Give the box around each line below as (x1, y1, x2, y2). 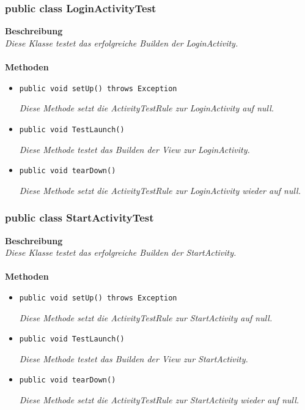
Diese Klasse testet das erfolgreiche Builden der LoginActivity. (5, 36, 238, 49)
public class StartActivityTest (5, 210, 154, 225)
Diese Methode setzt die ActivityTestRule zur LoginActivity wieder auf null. (19, 184, 301, 196)
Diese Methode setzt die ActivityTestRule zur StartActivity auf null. (19, 311, 273, 324)
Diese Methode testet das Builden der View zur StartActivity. (19, 352, 248, 365)
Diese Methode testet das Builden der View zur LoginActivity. (19, 143, 250, 155)
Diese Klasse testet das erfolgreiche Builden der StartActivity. (5, 246, 237, 259)
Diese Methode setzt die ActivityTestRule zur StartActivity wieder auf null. (19, 393, 299, 406)
